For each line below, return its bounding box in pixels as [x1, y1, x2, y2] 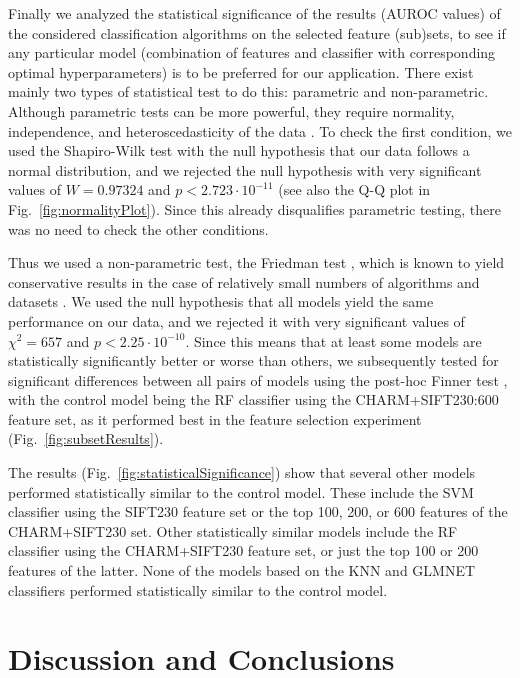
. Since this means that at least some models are [185, 330, 482, 351]
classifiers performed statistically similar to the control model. [8, 579, 388, 600]
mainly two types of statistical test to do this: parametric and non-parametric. [8, 81, 489, 102]
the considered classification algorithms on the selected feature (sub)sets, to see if [8, 22, 506, 43]
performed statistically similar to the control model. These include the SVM [8, 481, 474, 502]
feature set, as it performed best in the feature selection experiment [8, 408, 422, 429]
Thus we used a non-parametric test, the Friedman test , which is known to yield [8, 252, 505, 273]
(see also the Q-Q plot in [278, 179, 431, 200]
